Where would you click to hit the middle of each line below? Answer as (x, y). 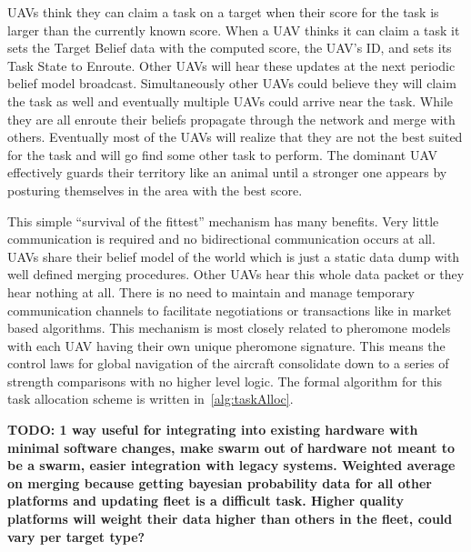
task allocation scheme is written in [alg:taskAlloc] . (150, 399)
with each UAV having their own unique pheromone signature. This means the (226, 345)
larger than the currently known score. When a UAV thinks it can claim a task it (234, 30)
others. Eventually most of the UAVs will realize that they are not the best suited (235, 137)
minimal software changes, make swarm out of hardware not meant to (231, 447)
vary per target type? (76, 536)
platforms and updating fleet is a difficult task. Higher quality (205, 501)
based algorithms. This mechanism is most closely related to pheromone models (229, 328)
